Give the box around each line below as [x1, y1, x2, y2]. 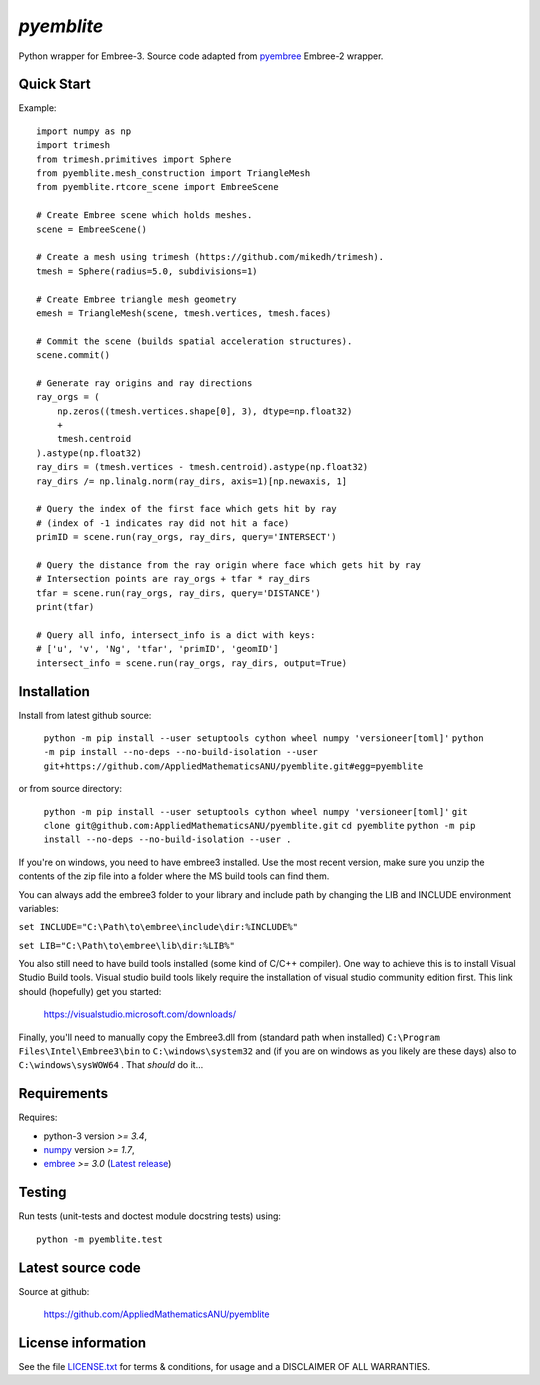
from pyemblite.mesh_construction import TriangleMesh [36, 168, 311, 179]
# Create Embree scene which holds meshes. [36, 210, 253, 221]
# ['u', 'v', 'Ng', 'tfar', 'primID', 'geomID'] [36, 643, 279, 655]
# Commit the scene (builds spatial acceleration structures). [36, 335, 353, 347]
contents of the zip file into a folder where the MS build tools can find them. [18, 870, 330, 882]
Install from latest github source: [18, 709, 152, 721]
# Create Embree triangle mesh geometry [36, 293, 237, 305]
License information [18, 1334, 147, 1351]
